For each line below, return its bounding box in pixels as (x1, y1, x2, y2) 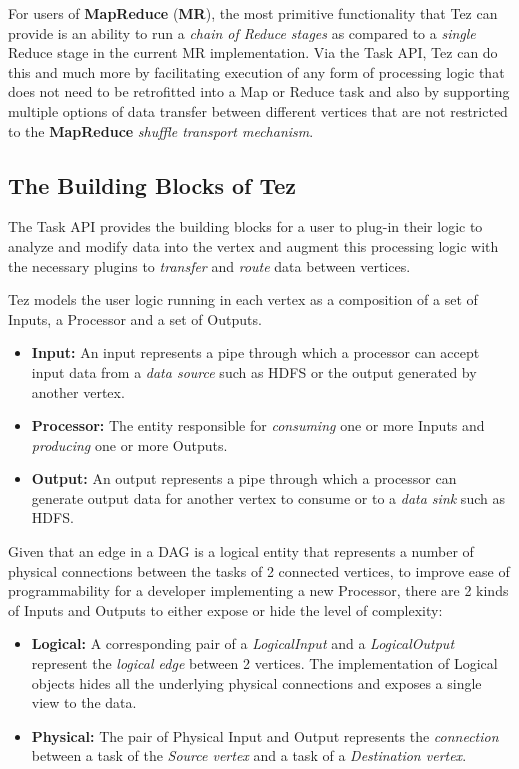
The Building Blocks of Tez (8, 169, 297, 200)
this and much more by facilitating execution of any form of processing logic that (8, 61, 505, 82)
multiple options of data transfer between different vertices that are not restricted (8, 100, 508, 121)
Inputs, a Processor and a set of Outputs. (8, 308, 262, 329)
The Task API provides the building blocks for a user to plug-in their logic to (8, 216, 483, 237)
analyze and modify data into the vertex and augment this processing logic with (8, 235, 499, 256)
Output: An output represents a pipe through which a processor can (31, 468, 457, 489)
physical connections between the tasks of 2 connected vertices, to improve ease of (8, 560, 510, 581)
